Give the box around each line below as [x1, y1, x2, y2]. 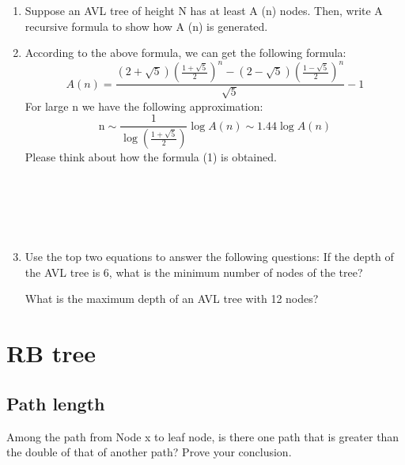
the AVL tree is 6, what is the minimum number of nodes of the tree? [25, 263, 363, 280]
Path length [6, 391, 105, 415]
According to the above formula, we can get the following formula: [25, 44, 346, 61]
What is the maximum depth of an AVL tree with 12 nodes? [25, 290, 319, 307]
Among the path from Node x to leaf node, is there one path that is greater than [6, 428, 399, 444]
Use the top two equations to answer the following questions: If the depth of [25, 248, 394, 265]
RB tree [6, 337, 97, 369]
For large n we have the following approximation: [25, 97, 263, 114]
